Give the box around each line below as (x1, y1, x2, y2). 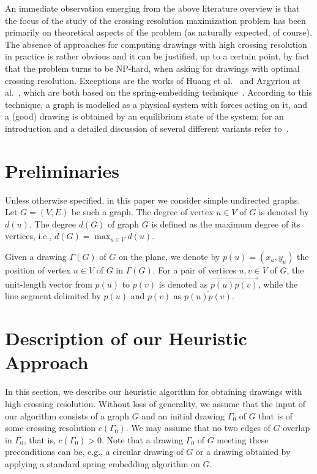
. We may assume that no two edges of (125, 421, 270, 434)
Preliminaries (5, 158, 119, 183)
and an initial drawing (141, 409, 225, 422)
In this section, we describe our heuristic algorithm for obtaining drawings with (5, 385, 302, 398)
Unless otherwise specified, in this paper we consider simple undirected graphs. (5, 193, 300, 206)
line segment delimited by (5, 289, 101, 302)
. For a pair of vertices (152, 264, 236, 277)
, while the (258, 277, 298, 290)
